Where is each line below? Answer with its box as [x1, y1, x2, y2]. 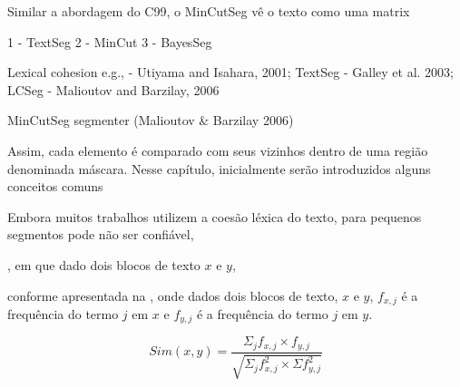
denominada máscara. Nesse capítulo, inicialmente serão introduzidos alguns [7, 159, 431, 178]
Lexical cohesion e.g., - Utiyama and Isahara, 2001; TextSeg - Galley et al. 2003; [7, 63, 455, 82]
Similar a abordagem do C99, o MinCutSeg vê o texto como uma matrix [7, 2, 410, 20]
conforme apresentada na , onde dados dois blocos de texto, [7, 285, 338, 305]
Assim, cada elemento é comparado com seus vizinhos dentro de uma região [7, 140, 428, 160]
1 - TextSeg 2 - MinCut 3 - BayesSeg [7, 32, 212, 51]
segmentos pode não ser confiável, [7, 225, 194, 244]
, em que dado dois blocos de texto [7, 255, 201, 274]
